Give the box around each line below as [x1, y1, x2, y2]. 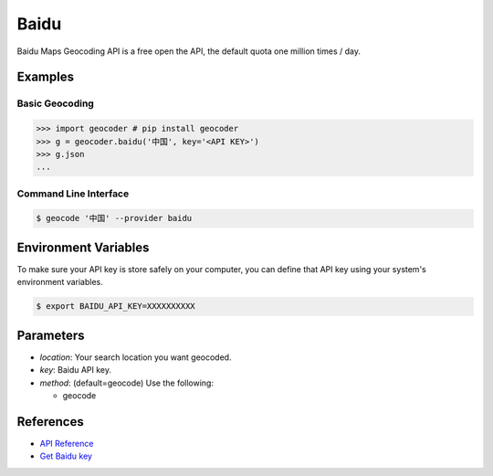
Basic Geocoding [16, 97, 95, 110]
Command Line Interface [16, 187, 130, 200]
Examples [16, 69, 75, 85]
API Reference [39, 438, 94, 449]
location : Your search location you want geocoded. [39, 352, 232, 363]
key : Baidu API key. [39, 365, 112, 376]
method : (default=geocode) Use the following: [39, 377, 215, 388]
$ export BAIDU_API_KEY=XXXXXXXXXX [36, 301, 195, 312]
